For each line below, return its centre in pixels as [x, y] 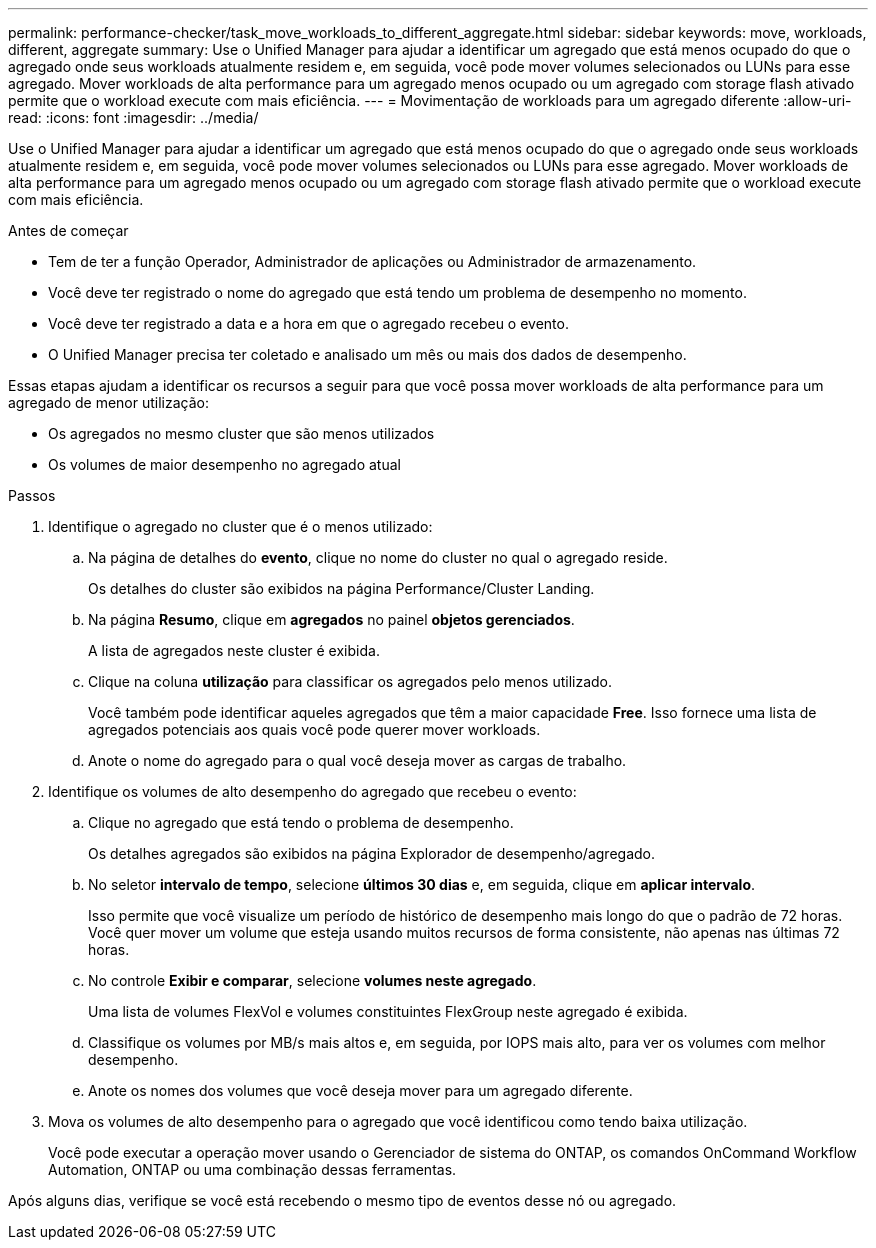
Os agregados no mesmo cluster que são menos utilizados [241, 433]
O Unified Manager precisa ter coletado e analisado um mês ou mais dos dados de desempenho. [367, 354]
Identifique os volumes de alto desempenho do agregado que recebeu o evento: [312, 791]
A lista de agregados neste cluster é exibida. [234, 650]
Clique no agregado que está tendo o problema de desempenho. [301, 822]
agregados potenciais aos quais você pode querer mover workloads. [314, 729]
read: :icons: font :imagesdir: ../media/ [133, 117]
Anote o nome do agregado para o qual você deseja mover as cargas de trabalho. [357, 760]
